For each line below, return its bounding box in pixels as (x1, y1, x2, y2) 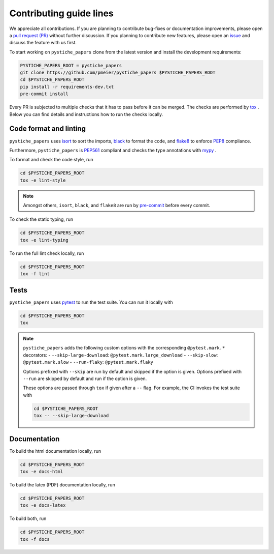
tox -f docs (20, 536, 50, 542)
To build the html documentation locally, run (9, 448, 101, 454)
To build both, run (9, 515, 47, 521)
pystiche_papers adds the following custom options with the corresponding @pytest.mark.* (23, 345, 225, 351)
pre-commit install (20, 91, 68, 97)
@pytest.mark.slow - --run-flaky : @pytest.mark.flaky (23, 359, 154, 365)
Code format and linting (9, 125, 86, 133)
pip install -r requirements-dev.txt (20, 84, 114, 90)
